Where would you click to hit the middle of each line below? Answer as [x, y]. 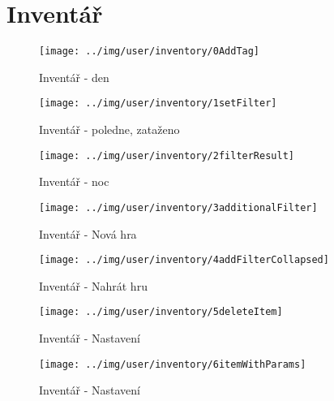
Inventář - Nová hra [88, 233]
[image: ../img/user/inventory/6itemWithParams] [173, 364]
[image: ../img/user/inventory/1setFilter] [158, 103]
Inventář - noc [74, 181]
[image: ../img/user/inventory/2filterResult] [167, 155]
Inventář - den [74, 77]
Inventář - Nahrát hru [93, 285]
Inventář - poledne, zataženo [109, 129]
